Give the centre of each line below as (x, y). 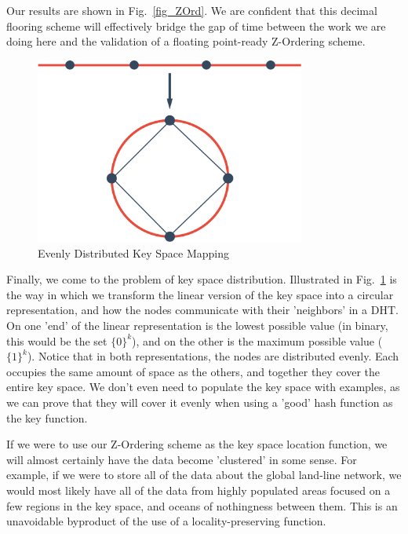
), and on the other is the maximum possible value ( (257, 340)
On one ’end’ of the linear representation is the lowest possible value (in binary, (197, 326)
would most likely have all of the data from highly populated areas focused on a (199, 490)
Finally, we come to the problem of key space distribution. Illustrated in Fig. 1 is (202, 279)
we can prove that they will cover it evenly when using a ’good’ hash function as (200, 402)
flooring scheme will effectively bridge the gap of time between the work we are (196, 26)
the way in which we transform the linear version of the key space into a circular (200, 294)
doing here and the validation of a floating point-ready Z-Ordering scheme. (186, 41)
